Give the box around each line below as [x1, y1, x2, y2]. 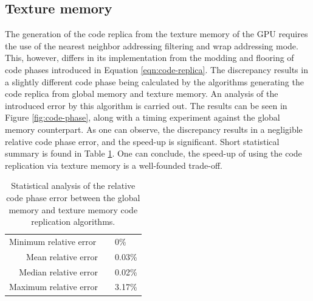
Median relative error [19, 265, 98, 278]
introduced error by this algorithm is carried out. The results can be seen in [5, 99, 287, 112]
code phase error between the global [6, 191, 140, 204]
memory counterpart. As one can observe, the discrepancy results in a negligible [5, 122, 303, 135]
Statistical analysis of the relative [11, 179, 136, 192]
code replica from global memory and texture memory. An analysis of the [5, 87, 278, 100]
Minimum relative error [9, 235, 97, 247]
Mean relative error [26, 250, 98, 263]
